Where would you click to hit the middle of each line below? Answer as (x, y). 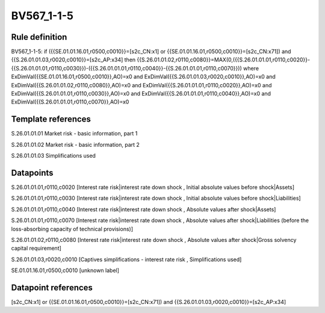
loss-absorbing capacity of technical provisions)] (72, 229)
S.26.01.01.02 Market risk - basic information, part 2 (75, 144)
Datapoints (32, 172)
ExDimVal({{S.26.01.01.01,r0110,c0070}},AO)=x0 (70, 102)
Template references (51, 119)
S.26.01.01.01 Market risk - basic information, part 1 (74, 134)
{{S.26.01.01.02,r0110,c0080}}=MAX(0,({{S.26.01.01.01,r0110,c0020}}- (223, 60)
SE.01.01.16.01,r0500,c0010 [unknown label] (65, 270)
